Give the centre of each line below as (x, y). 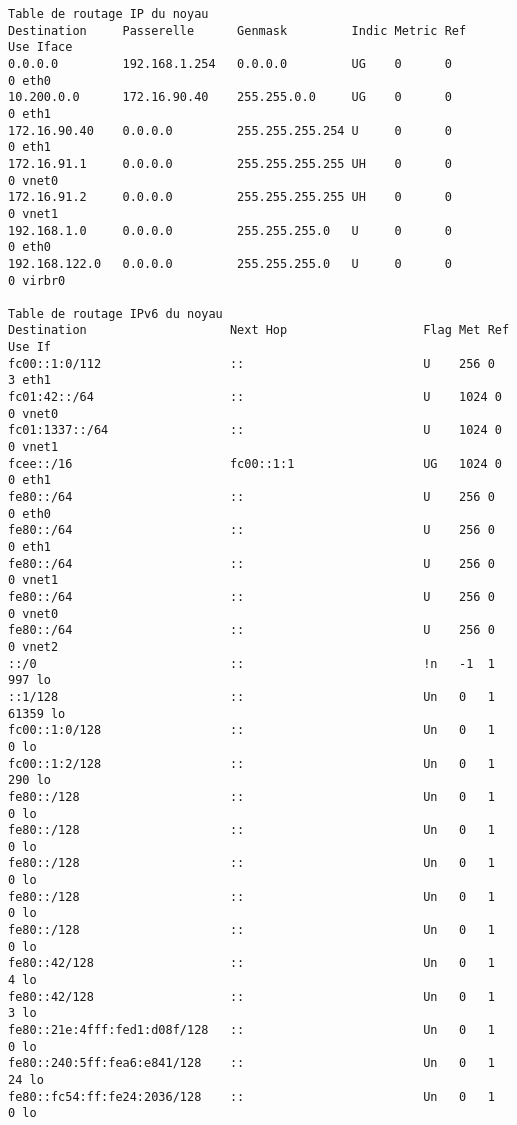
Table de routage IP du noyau (108, 14)
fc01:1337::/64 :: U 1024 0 (255, 430)
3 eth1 (29, 380)
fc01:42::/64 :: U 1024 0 (255, 397)
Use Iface (40, 47)
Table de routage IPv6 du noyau (115, 313)
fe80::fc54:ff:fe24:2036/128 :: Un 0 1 (251, 1096)
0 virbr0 (37, 280)
